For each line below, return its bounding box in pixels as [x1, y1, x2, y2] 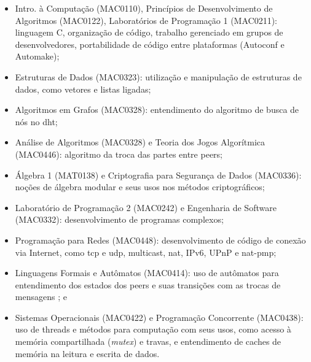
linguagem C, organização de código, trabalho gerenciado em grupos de [15, 26, 283, 39]
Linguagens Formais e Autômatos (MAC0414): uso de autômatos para [15, 266, 279, 279]
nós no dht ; [15, 115, 58, 128]
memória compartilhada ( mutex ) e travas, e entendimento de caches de [15, 335, 281, 348]
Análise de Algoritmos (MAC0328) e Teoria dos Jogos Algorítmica [15, 136, 265, 148]
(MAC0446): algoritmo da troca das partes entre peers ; [15, 147, 223, 160]
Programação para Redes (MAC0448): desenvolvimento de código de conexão [15, 233, 306, 246]
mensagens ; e [15, 290, 67, 303]
